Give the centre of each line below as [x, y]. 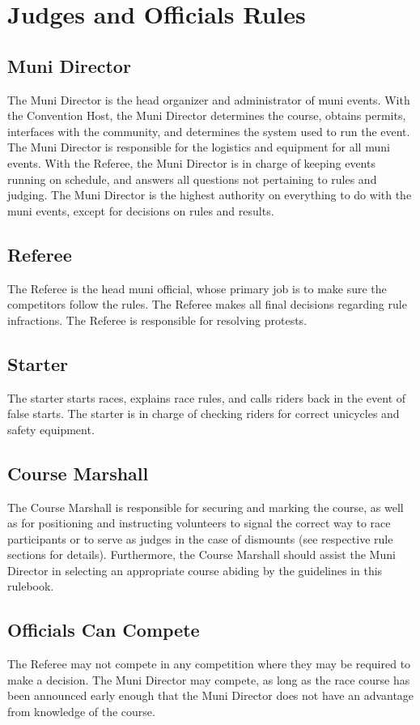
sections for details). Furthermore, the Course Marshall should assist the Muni [202, 554]
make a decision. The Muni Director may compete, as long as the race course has [209, 679]
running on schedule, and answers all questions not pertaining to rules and [192, 179]
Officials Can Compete [104, 630]
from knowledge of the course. [81, 712]
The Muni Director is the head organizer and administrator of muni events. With [209, 99]
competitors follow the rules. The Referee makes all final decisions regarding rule [207, 304]
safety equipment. [51, 429]
